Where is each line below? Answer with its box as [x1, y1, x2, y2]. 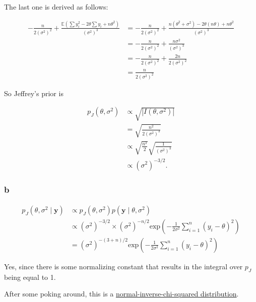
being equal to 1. [4, 271, 56, 282]
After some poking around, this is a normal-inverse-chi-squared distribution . [4, 288, 239, 299]
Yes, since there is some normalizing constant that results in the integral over [4, 261, 243, 271]
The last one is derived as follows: [4, 2, 108, 12]
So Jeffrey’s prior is [4, 88, 63, 98]
